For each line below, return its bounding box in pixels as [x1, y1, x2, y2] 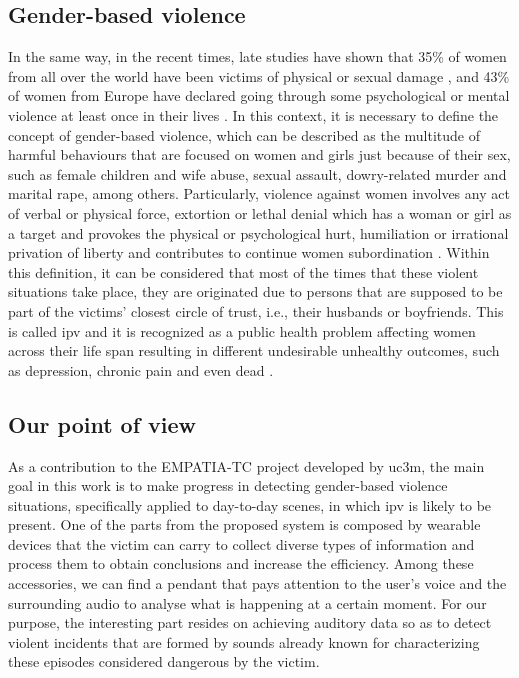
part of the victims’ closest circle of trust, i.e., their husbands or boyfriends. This [8, 300, 504, 321]
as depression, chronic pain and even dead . [8, 359, 274, 380]
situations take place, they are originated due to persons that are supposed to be [8, 281, 503, 302]
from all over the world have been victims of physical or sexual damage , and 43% [8, 65, 510, 86]
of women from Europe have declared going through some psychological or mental [8, 85, 510, 106]
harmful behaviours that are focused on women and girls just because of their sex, [8, 144, 511, 165]
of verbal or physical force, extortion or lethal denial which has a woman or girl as [8, 202, 512, 223]
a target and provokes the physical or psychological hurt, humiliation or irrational [8, 222, 509, 243]
